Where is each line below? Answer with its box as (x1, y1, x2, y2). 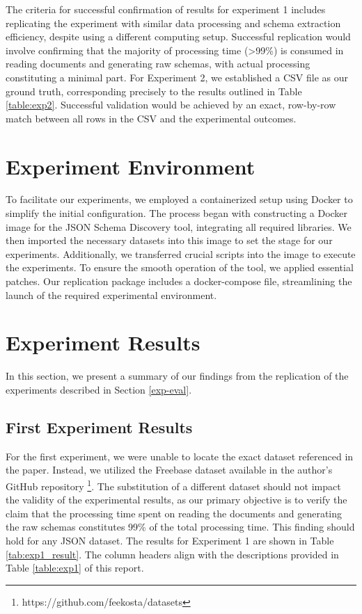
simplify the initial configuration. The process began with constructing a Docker (6, 206, 348, 220)
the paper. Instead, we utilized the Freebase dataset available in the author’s (6, 462, 333, 477)
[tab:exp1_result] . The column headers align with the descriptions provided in (6, 547, 339, 561)
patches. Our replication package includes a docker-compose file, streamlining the (6, 274, 352, 289)
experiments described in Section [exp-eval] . (6, 382, 192, 396)
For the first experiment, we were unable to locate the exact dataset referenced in (6, 449, 354, 463)
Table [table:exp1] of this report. (6, 560, 144, 575)
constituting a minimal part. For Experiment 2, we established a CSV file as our (6, 70, 349, 84)
